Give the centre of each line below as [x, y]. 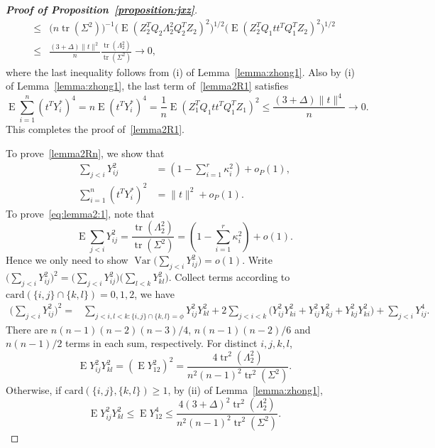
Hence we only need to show [67, 260]
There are [27, 329]
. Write [257, 260]
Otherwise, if [34, 390]
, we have [155, 293]
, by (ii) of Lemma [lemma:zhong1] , [245, 390]
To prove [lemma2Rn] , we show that [85, 153]
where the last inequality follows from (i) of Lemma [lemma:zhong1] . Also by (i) [181, 71]
